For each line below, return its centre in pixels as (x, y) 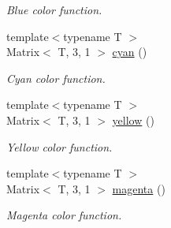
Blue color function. (54, 9)
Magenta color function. (64, 215)
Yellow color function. (59, 146)
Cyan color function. (56, 78)
